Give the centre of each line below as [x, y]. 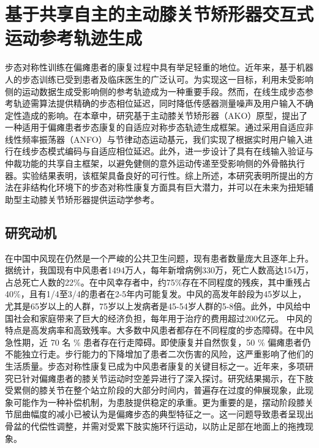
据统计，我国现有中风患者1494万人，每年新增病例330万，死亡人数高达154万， [159, 270]
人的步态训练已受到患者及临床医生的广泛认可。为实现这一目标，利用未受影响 [159, 79]
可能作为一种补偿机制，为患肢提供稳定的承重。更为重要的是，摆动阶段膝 [159, 402]
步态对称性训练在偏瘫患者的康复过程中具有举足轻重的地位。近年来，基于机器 [159, 67]
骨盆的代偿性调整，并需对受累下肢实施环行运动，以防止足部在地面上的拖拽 [155, 426]
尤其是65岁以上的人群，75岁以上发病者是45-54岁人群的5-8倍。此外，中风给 [154, 306]
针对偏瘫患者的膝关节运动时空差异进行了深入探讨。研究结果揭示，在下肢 [167, 378]
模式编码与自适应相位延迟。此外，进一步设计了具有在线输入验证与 [180, 151]
